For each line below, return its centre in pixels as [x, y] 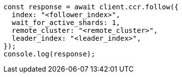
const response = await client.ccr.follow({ [91, 7]
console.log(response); [49, 54]
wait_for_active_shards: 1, [66, 23]
